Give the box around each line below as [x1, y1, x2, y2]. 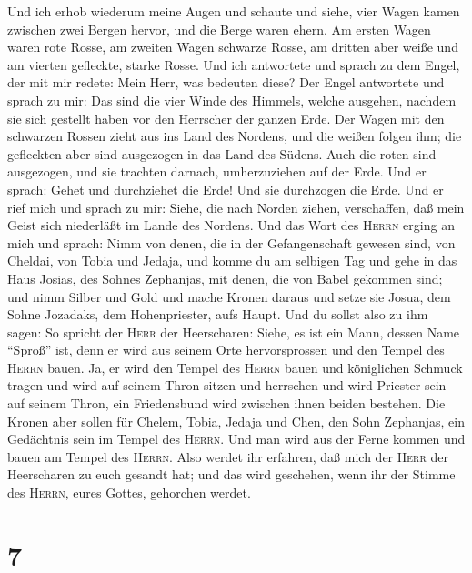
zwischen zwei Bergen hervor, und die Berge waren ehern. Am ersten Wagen [7, 19, 431, 38]
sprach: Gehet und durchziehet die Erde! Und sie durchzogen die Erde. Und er [7, 179, 444, 198]
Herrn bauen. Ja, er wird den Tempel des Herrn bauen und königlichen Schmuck [7, 357, 463, 377]
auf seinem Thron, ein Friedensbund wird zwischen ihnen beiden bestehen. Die [7, 394, 446, 413]
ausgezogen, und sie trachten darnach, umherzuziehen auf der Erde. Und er [7, 162, 427, 181]
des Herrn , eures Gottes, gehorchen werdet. [7, 483, 251, 502]
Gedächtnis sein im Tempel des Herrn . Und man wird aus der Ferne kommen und [7, 429, 466, 448]
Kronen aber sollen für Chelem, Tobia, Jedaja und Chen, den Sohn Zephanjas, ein [7, 411, 465, 430]
